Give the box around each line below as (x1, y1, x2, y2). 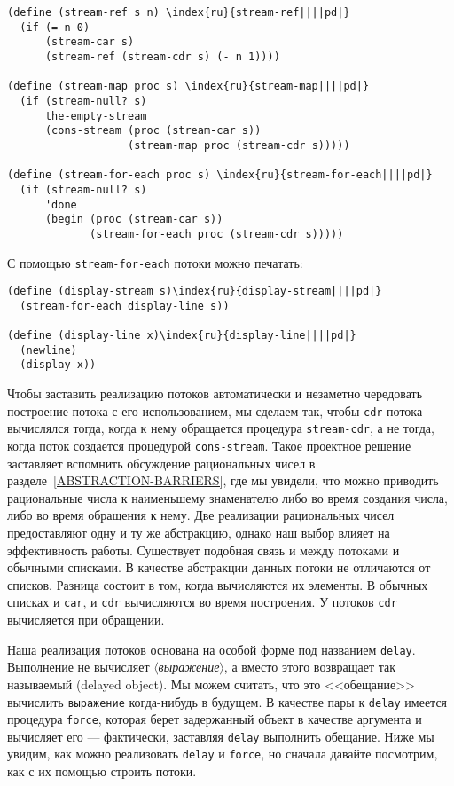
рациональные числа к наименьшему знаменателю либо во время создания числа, (7, 488, 448, 507)
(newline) (20, 343, 77, 357)
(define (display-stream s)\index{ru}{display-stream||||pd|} (7, 285, 382, 298)
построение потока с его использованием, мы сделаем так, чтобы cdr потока (7, 401, 423, 420)
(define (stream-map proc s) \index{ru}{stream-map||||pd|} (7, 80, 370, 93)
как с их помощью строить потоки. (7, 762, 197, 781)
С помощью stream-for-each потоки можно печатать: (7, 253, 303, 271)
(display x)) (20, 358, 97, 372)
